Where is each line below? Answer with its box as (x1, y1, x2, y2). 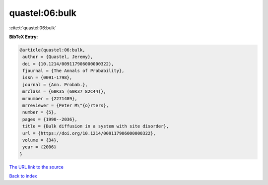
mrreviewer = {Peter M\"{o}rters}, (22, 103, 109, 109)
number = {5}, (22, 110, 57, 115)
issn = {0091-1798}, (22, 75, 72, 80)
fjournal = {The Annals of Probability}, (22, 68, 125, 74)
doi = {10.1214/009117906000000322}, (22, 61, 114, 66)
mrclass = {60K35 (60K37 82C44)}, (22, 89, 106, 94)
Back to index (9, 173, 37, 179)
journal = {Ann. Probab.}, (22, 82, 88, 87)
